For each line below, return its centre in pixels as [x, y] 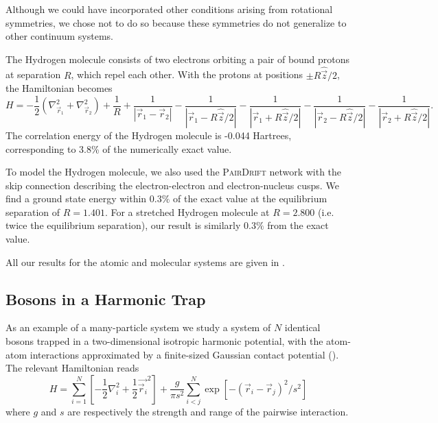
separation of [33, 211]
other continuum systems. [59, 36]
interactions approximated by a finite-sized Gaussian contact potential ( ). [184, 354]
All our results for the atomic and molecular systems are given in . [145, 262]
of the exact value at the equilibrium [250, 198]
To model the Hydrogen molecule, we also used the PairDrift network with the [174, 172]
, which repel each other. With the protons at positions [187, 74]
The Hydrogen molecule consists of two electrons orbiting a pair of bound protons [178, 59]
